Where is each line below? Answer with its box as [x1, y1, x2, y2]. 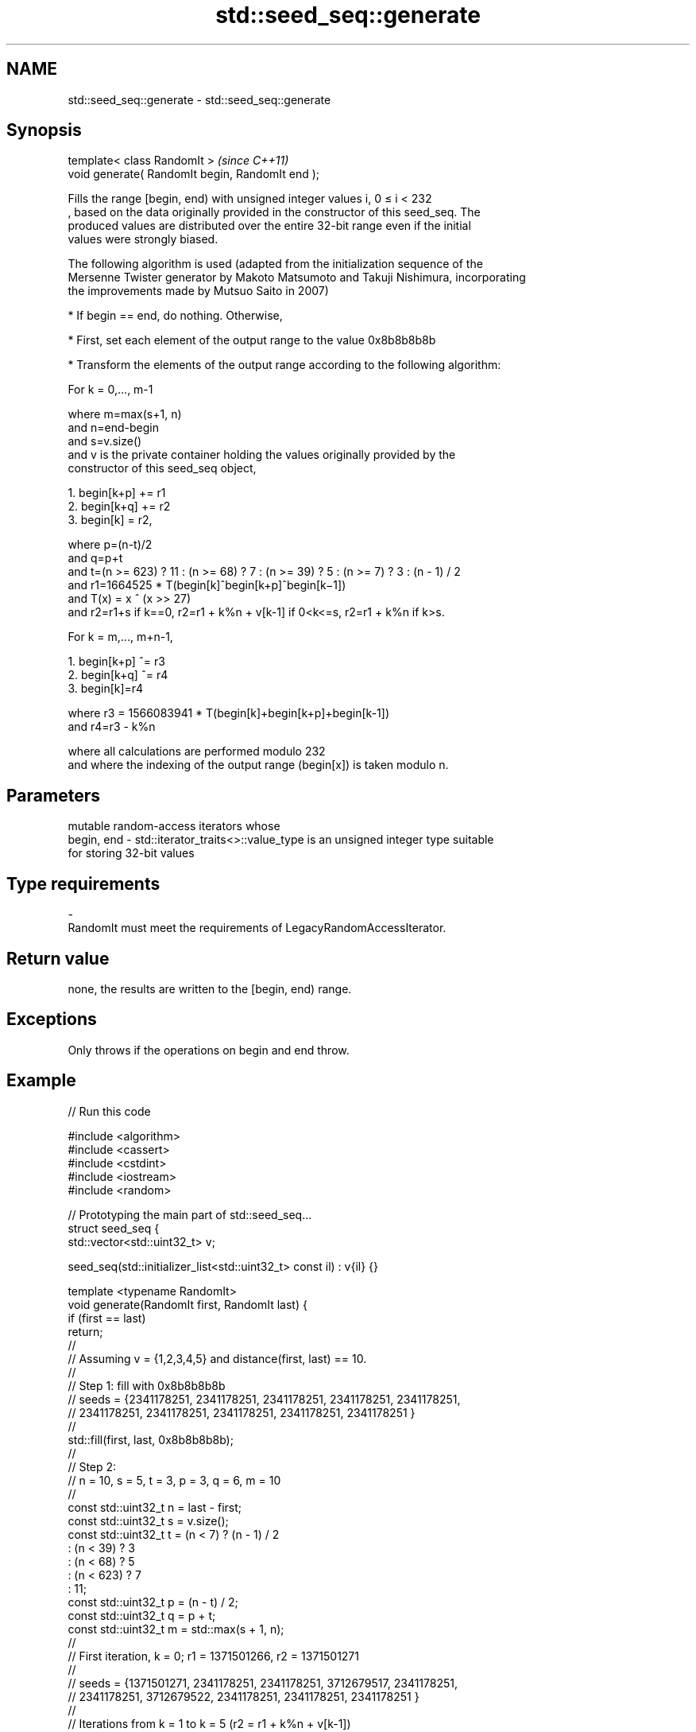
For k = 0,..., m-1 [68, 383, 153, 397]
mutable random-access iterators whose [68, 819, 280, 833]
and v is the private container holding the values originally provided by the [68, 448, 456, 462]
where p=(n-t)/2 [68, 538, 153, 552]
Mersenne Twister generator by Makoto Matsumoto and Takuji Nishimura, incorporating [68, 270, 526, 285]
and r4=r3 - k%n [68, 720, 156, 734]
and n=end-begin [68, 421, 159, 435]
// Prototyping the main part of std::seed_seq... [68, 1207, 312, 1221]
